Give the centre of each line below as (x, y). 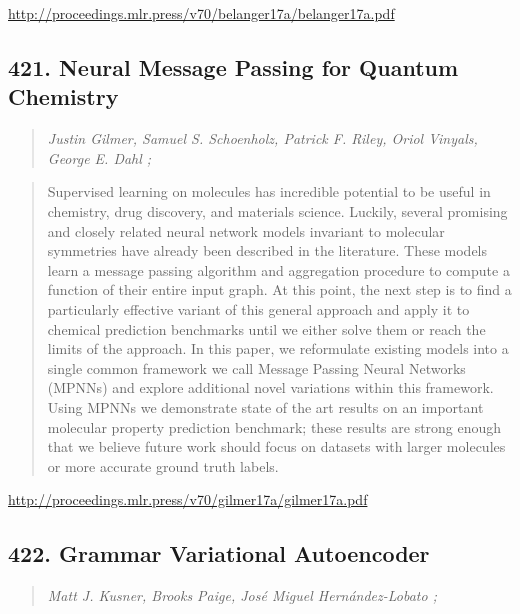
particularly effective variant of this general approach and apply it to (258, 308)
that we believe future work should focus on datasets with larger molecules (276, 446)
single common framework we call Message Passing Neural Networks (256, 367)
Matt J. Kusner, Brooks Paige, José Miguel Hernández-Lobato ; (242, 595)
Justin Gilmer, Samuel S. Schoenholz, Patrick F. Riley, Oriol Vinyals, (262, 138)
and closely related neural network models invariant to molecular (246, 230)
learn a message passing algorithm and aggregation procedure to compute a (278, 269)
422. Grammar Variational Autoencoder (219, 553)
